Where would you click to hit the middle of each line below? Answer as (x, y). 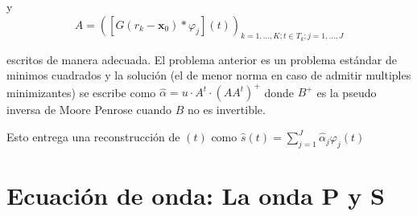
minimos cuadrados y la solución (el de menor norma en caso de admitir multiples (209, 75)
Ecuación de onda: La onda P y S (196, 196)
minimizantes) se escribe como (81, 92)
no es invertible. (226, 110)
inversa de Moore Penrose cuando (89, 110)
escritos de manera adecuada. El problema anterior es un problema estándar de (202, 59)
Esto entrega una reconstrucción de (93, 137)
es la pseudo (347, 92)
